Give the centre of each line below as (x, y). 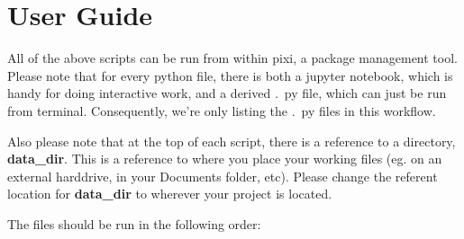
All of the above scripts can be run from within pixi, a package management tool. (232, 58)
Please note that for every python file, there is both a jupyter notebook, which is (230, 75)
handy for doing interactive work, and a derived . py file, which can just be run (227, 93)
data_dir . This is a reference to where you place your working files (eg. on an (225, 159)
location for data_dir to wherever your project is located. (170, 194)
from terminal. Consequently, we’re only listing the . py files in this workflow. (222, 110)
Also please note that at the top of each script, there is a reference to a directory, (232, 141)
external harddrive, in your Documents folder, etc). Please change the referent (223, 176)
